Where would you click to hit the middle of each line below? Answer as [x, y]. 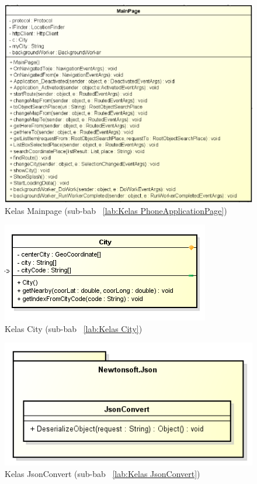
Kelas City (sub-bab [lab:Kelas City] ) [74, 328]
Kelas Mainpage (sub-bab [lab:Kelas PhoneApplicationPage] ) [116, 210]
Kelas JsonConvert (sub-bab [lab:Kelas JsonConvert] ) [103, 474]
